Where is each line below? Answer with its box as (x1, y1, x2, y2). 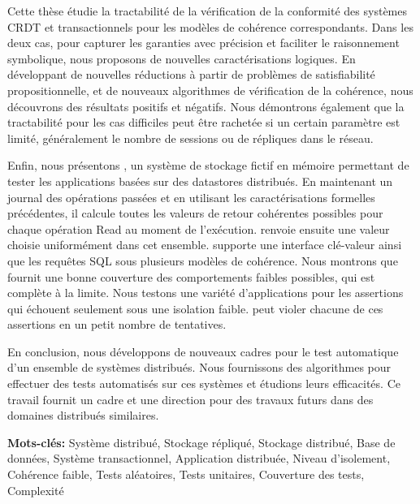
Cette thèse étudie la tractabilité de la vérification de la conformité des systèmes (7, 2, 407, 19)
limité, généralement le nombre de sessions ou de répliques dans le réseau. (7, 129, 374, 146)
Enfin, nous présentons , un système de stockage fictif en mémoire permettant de (7, 157, 409, 174)
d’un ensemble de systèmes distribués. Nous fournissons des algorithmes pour (7, 359, 392, 376)
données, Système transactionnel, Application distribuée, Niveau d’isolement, (7, 450, 391, 467)
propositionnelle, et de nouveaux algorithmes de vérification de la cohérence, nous (7, 81, 414, 98)
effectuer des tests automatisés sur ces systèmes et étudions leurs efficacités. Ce (7, 375, 401, 392)
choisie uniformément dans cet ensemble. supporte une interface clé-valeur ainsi (7, 236, 402, 253)
